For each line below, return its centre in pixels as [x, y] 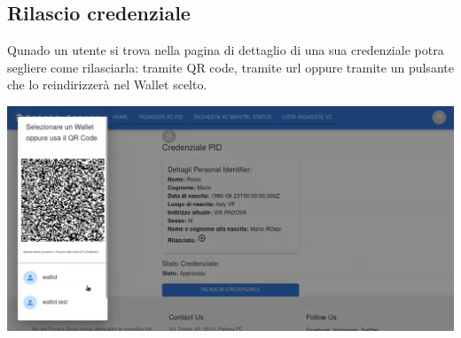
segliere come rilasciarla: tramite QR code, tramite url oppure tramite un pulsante [230, 67]
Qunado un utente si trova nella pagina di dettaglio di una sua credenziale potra [226, 50]
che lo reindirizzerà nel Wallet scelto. [107, 84]
